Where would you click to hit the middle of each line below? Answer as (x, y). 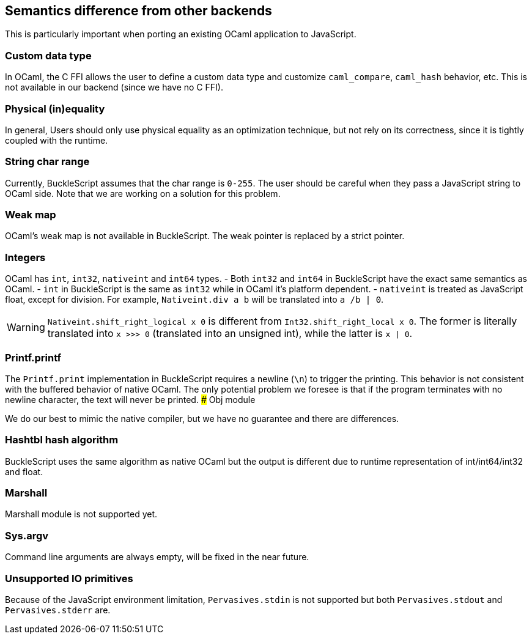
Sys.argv (27, 535)
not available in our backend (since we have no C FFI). (114, 87)
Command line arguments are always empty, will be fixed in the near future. (157, 557)
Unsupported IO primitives (69, 578)
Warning (26, 327)
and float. (24, 471)
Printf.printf (33, 357)
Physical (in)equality (55, 109)
